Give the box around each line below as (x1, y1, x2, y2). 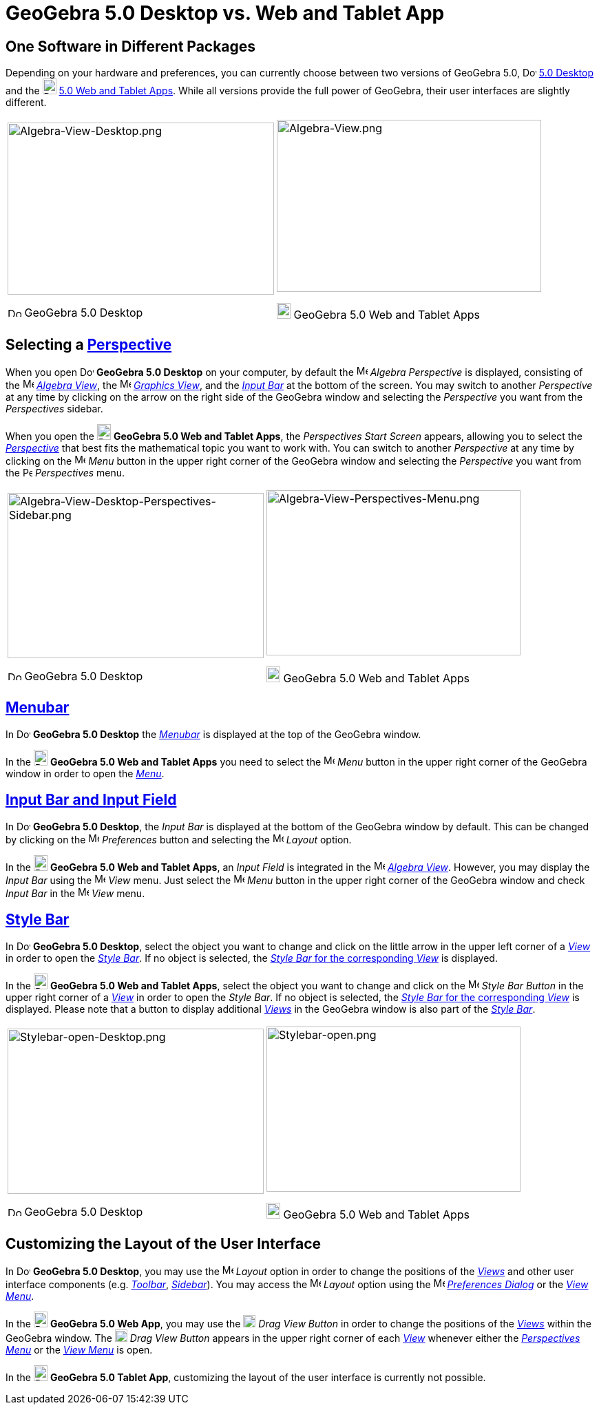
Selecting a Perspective (6, 335, 172, 353)
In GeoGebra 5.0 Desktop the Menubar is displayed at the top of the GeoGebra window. (6, 728, 421, 740)
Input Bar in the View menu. (6, 887, 145, 899)
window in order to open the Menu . (6, 767, 165, 779)
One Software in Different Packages (6, 37, 256, 55)
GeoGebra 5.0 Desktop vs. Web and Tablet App (6, 1, 445, 25)
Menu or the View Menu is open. (6, 1344, 153, 1356)
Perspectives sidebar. (6, 403, 103, 415)
